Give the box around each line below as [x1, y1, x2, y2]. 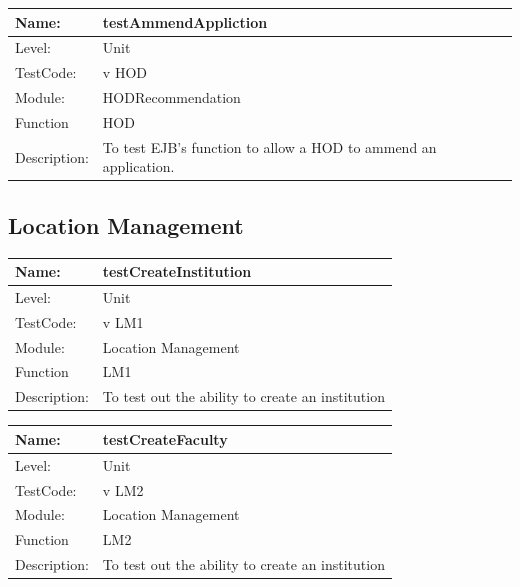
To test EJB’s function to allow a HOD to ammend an [102, 136, 437, 157]
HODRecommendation [102, 87, 241, 108]
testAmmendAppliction [102, 11, 268, 32]
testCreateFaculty [102, 428, 228, 449]
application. [102, 156, 175, 177]
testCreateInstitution [102, 261, 252, 282]
